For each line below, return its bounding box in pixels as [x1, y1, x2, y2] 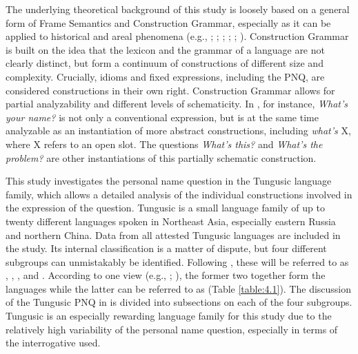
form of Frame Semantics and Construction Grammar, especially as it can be [6, 15, 331, 30]
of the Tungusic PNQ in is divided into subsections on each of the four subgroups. [6, 295, 352, 309]
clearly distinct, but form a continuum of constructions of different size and [6, 56, 324, 70]
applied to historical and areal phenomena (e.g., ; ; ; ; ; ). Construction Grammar [6, 29, 349, 43]
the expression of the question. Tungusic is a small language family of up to [6, 200, 325, 215]
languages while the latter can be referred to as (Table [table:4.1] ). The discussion [6, 281, 352, 295]
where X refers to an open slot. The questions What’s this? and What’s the [6, 136, 323, 151]
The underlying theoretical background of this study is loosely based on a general [6, 2, 350, 16]
